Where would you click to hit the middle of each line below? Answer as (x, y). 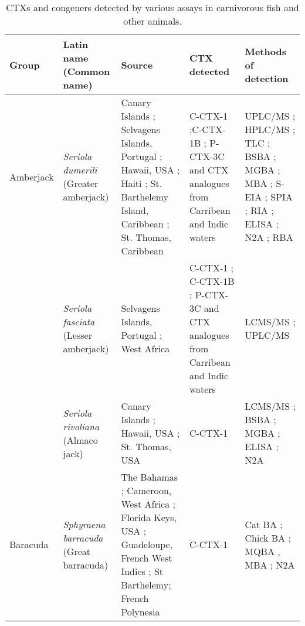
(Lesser (77, 335)
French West (147, 558)
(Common (87, 71)
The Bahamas (150, 477)
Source (137, 64)
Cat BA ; (264, 524)
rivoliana (81, 426)
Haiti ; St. (142, 183)
